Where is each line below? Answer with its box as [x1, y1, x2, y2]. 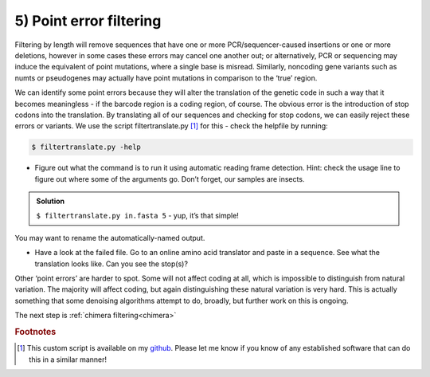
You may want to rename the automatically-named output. [14, 233, 205, 242]
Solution [36, 196, 65, 206]
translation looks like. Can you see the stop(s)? [34, 259, 189, 269]
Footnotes [14, 326, 57, 337]
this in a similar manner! [29, 355, 107, 364]
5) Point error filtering [14, 12, 162, 29]
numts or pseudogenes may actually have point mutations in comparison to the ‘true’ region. [14, 73, 318, 83]
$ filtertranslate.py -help [31, 143, 141, 151]
